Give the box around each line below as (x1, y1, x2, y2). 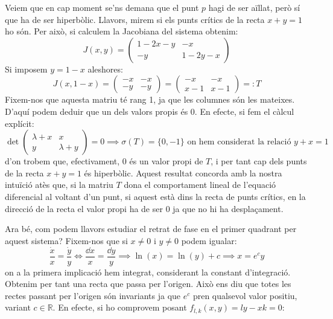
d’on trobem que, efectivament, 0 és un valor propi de (5, 155, 203, 167)
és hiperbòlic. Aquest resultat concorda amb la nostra (84, 166, 282, 179)
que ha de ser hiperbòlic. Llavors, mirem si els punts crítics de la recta (5, 13, 265, 25)
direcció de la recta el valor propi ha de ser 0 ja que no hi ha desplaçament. (5, 202, 284, 214)
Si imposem (5, 62, 48, 75)
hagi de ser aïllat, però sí (208, 1, 300, 13)
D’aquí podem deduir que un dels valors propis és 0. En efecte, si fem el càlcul (5, 105, 294, 117)
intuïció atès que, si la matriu (5, 178, 113, 191)
